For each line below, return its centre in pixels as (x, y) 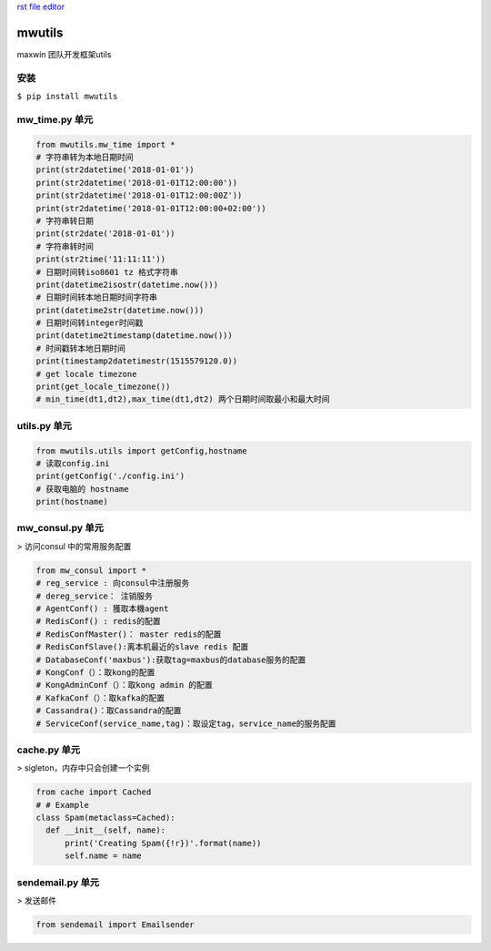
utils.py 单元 (45, 425)
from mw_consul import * (91, 570)
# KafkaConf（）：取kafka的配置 (100, 698)
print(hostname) (72, 502)
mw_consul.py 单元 (60, 528)
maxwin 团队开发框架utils (64, 54)
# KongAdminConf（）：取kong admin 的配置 (124, 685)
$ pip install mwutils (67, 97)
